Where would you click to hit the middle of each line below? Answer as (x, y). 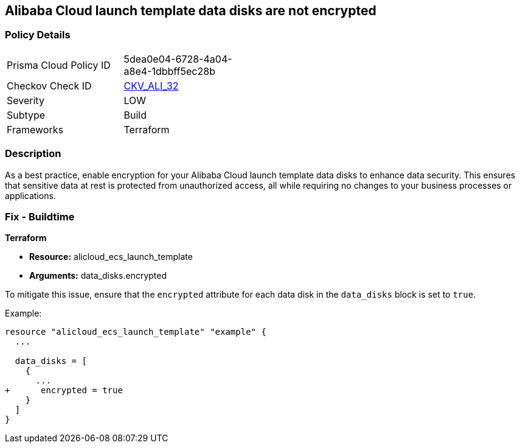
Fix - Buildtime (40, 216)
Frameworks (35, 129)
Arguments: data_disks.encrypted (98, 276)
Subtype (26, 115)
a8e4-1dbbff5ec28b (169, 71)
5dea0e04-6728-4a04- (178, 59)
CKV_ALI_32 (151, 86)
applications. (30, 195)
